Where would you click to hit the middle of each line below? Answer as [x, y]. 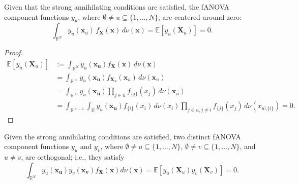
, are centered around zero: [200, 16]
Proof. [13, 52]
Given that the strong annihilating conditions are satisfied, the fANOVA [117, 7]
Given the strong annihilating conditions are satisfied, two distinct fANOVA [123, 136]
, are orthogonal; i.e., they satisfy [73, 157]
